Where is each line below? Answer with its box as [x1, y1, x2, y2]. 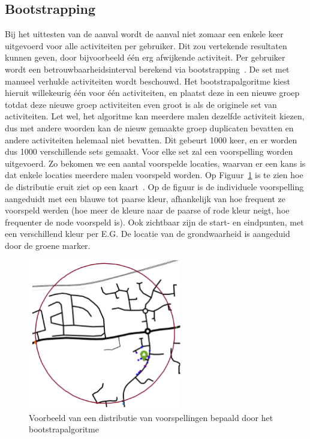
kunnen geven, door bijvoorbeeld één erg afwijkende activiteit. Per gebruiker [5, 51, 285, 64]
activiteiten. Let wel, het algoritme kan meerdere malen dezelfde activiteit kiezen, [5, 110, 305, 122]
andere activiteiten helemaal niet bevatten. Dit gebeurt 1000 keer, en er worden [5, 133, 297, 146]
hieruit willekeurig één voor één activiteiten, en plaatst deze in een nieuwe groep [5, 86, 300, 99]
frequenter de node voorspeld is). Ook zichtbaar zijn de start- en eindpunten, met [5, 215, 304, 228]
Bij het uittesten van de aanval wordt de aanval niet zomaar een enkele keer [5, 28, 284, 40]
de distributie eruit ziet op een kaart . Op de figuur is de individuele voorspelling [5, 180, 304, 193]
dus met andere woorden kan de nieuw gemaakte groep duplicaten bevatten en [5, 121, 294, 134]
